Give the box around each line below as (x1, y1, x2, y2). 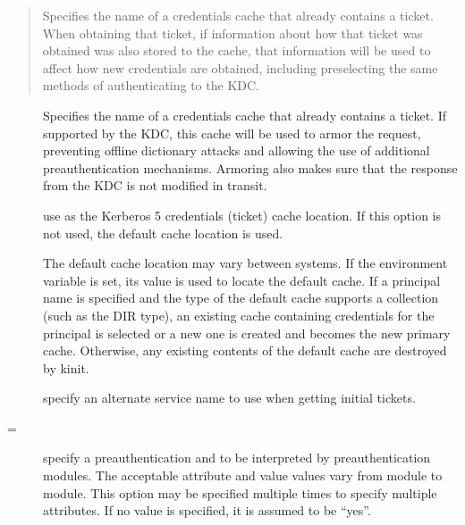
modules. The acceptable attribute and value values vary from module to (43, 466, 443, 485)
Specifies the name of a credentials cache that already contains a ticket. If (43, 105, 446, 124)
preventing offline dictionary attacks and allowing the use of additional (43, 141, 430, 160)
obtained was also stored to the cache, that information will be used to (42, 41, 431, 60)
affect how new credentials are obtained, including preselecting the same (42, 58, 438, 77)
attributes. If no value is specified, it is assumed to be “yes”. (43, 501, 371, 520)
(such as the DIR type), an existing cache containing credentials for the (43, 305, 435, 324)
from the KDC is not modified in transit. (43, 176, 267, 195)
